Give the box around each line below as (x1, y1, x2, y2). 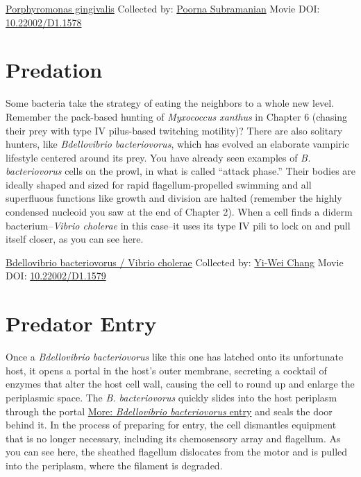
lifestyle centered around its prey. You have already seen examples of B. (6, 150, 311, 164)
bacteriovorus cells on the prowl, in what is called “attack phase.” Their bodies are (6, 164, 356, 178)
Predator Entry (6, 309, 157, 338)
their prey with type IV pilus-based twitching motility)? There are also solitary (6, 123, 343, 137)
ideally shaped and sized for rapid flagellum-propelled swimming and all (6, 177, 312, 191)
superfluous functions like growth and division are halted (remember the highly (6, 191, 342, 205)
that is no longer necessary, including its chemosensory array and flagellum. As (6, 431, 341, 445)
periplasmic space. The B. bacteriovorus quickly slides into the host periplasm (6, 390, 337, 404)
